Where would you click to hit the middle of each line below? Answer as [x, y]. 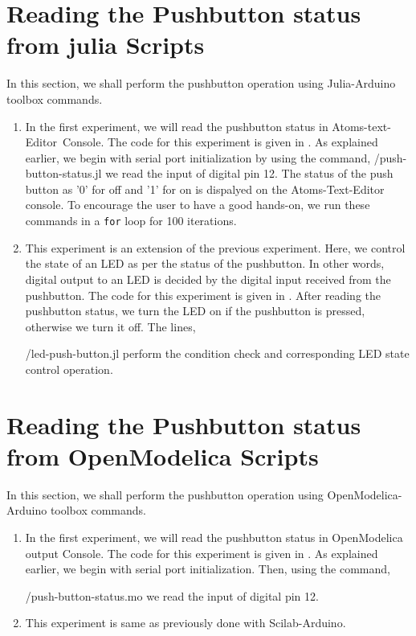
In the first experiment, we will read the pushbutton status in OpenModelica [214, 537]
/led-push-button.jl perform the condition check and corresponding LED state [217, 353]
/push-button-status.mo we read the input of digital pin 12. [172, 595]
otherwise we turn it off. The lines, [110, 326]
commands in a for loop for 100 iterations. [131, 221]
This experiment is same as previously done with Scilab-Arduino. [186, 623]
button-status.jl [63, 173]
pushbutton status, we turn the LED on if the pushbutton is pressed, [195, 311]
